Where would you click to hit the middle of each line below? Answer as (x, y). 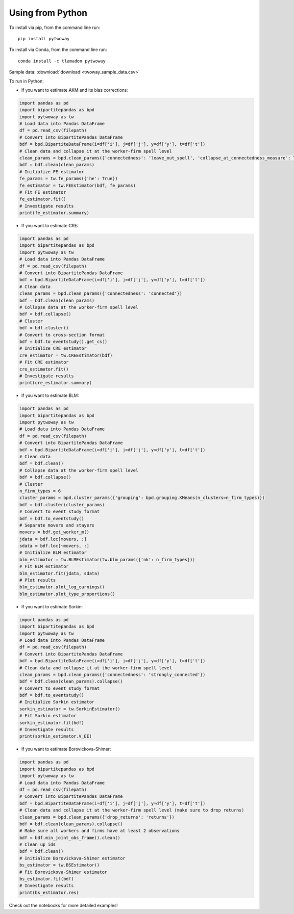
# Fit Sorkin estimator (48, 716)
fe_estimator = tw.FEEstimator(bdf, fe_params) (77, 185)
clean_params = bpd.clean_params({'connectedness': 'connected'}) (101, 294)
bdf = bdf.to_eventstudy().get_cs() (63, 341)
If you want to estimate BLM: (50, 395)
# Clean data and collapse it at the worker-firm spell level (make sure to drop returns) (132, 810)
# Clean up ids (37, 845)
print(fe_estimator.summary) (54, 213)
